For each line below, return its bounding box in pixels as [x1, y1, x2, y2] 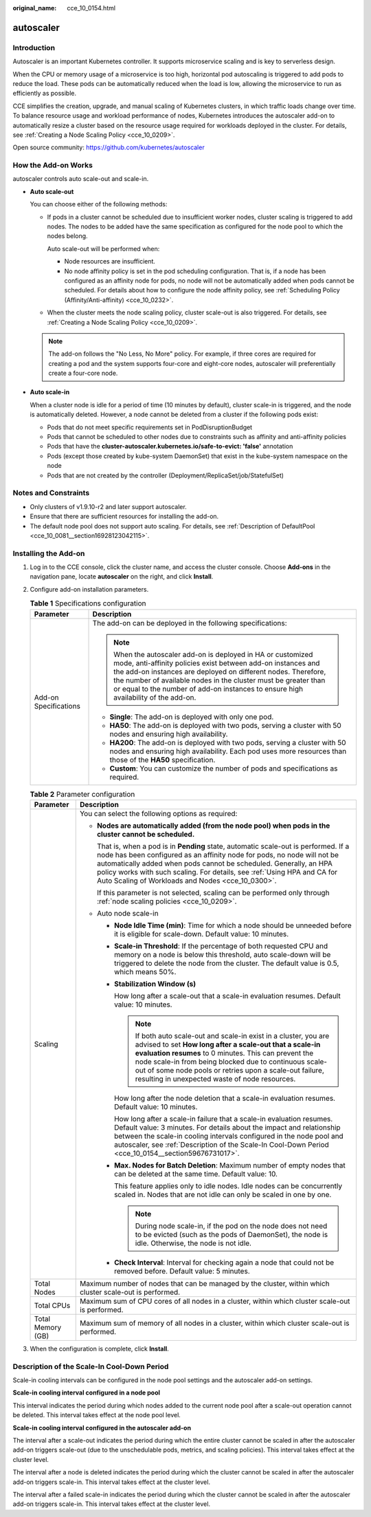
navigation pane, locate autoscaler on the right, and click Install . [30, 572, 214, 581]
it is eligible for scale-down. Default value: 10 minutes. [113, 929, 289, 938]
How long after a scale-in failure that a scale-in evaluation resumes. [113, 1114, 333, 1123]
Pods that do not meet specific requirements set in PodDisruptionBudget [47, 423, 253, 431]
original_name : [12, 4, 57, 12]
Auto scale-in [30, 388, 70, 396]
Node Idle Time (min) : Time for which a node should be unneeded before [113, 921, 352, 930]
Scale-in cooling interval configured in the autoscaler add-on [12, 1423, 192, 1432]
